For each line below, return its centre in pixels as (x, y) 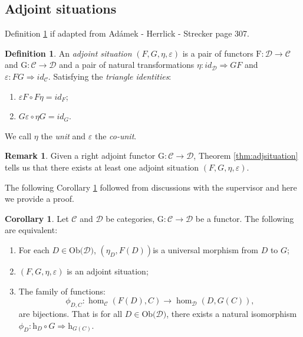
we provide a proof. (39, 199)
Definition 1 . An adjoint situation (68, 53)
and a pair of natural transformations (127, 65)
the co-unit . (116, 135)
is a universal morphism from (205, 249)
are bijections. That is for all (70, 313)
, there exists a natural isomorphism (232, 313)
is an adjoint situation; (108, 271)
